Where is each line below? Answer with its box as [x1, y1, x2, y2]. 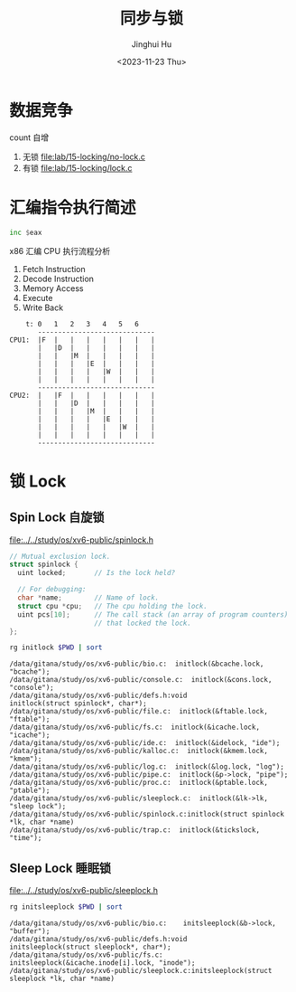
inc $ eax [9, 228, 42, 237]
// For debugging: [17, 585, 88, 594]
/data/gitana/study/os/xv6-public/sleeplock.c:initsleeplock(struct [9, 966, 273, 975]
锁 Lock [9, 471, 67, 491]
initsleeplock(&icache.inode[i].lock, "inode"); [9, 958, 196, 968]
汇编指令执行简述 [9, 197, 137, 218]
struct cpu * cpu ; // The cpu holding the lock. [17, 601, 208, 610]
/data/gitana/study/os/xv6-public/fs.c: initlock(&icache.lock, [9, 723, 260, 732]
